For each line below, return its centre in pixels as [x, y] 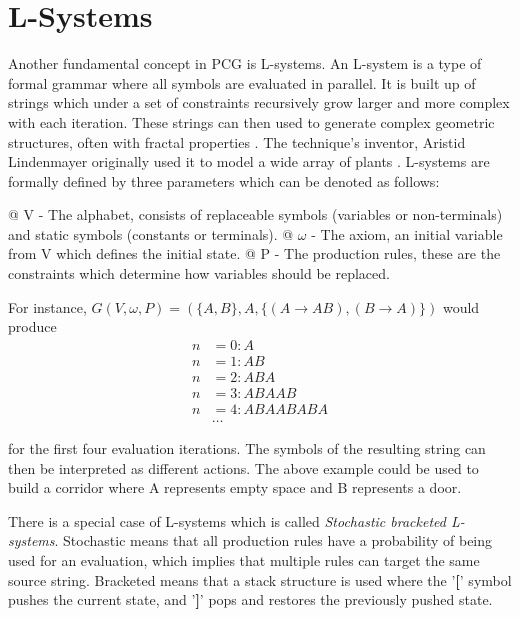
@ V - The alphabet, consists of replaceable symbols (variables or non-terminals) [255, 214]
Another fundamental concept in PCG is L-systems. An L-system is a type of [245, 63]
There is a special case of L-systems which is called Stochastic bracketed [227, 520]
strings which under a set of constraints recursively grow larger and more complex [259, 102]
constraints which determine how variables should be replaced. [199, 273]
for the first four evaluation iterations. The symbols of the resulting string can [247, 448]
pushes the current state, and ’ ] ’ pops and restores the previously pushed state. [250, 599]
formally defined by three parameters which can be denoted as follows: [224, 180]
